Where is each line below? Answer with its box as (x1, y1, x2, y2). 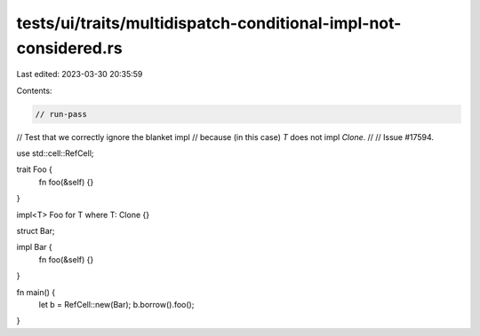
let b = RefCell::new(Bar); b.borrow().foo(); (38, 300, 195, 309)
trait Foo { (16, 164, 53, 175)
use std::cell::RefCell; (16, 148, 94, 159)
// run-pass (35, 109, 88, 119)
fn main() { (16, 286, 56, 297)
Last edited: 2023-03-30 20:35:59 (16, 69, 143, 80)
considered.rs (16, 38, 124, 58)
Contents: (16, 85, 52, 96)
